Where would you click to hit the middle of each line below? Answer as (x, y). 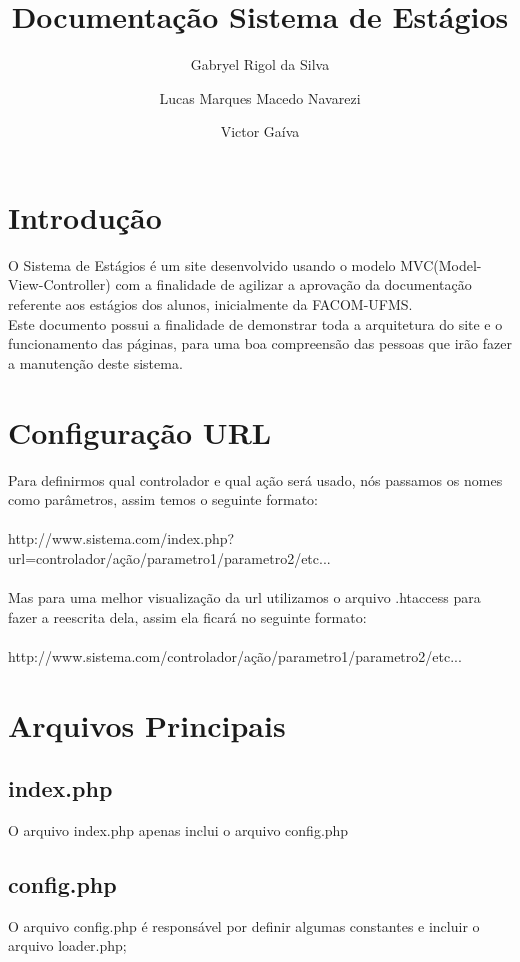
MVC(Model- (441, 264)
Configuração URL (140, 431)
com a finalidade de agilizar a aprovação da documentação (293, 284)
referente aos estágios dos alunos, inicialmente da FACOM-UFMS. (210, 304)
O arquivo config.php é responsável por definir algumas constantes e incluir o (244, 925)
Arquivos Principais (147, 724)
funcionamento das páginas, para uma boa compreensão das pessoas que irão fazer (260, 343)
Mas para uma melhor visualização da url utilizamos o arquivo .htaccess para (244, 597)
